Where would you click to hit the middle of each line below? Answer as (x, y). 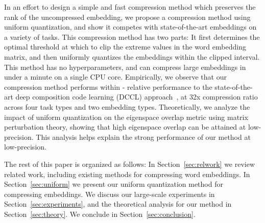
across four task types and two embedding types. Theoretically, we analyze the (127, 106)
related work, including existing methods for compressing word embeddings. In (127, 174)
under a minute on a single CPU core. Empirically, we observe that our (115, 77)
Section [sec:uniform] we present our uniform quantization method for (114, 184)
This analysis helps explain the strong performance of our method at (143, 137)
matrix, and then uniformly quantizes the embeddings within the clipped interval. (132, 56)
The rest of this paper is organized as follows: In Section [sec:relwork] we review (130, 164)
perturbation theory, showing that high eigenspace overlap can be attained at (125, 127)
